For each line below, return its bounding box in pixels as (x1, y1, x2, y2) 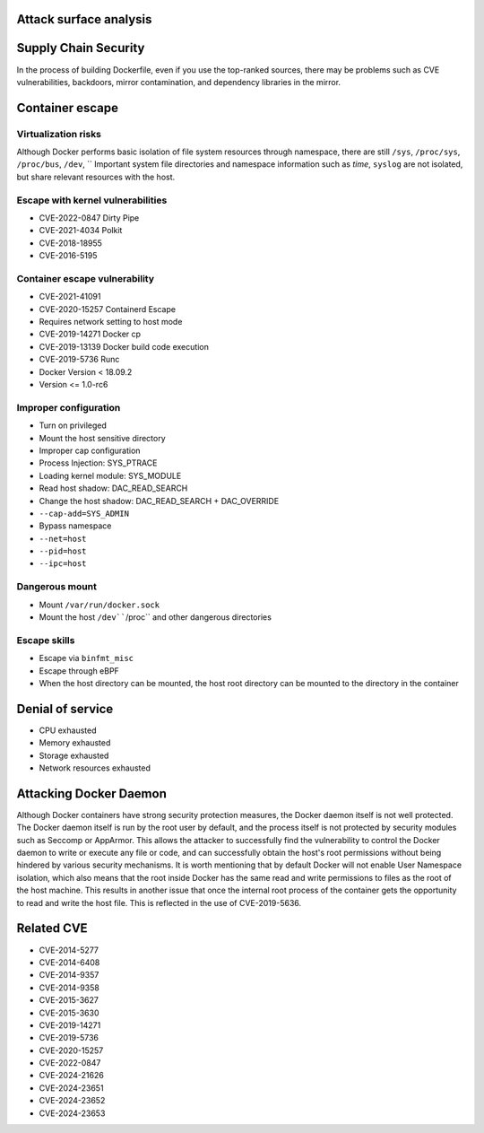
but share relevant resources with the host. (16, 171, 176, 182)
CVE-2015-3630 (39, 1007, 99, 1018)
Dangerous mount (16, 580, 98, 593)
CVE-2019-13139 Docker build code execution (39, 341, 210, 352)
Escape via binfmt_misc (39, 653, 134, 664)
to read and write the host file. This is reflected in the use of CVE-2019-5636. (16, 897, 302, 908)
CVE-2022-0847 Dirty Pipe (39, 213, 140, 223)
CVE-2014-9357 (39, 970, 99, 980)
